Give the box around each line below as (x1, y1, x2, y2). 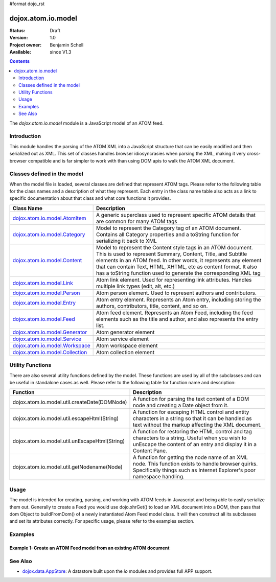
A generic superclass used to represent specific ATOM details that (96, 211, 256, 218)
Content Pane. (132, 447, 167, 454)
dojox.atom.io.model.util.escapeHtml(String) (12, 415, 119, 422)
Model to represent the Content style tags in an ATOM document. (96, 244, 253, 251)
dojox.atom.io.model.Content (12, 257, 82, 264)
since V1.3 (50, 49, 72, 55)
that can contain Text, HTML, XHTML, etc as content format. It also (96, 263, 258, 270)
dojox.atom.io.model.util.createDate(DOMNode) (12, 399, 127, 406)
